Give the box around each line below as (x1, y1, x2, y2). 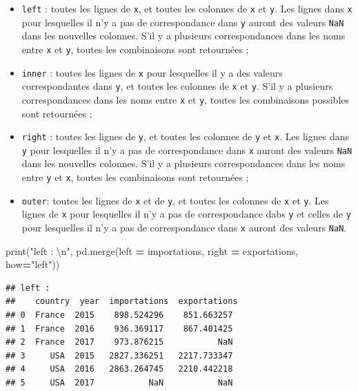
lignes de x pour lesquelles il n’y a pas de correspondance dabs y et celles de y (21, 207, 351, 221)
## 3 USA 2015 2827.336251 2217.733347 (6, 350, 233, 361)
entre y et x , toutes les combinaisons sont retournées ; (21, 170, 249, 184)
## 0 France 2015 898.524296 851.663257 (6, 310, 233, 321)
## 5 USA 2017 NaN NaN (6, 378, 233, 388)
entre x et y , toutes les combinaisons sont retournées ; (21, 41, 249, 56)
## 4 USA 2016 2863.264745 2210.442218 (6, 364, 233, 374)
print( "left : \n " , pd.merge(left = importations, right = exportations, (6, 243, 299, 258)
